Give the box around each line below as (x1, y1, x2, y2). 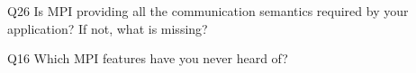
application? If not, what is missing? (7, 19, 208, 37)
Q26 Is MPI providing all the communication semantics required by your (7, 2, 409, 20)
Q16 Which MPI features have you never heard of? (7, 49, 288, 68)
